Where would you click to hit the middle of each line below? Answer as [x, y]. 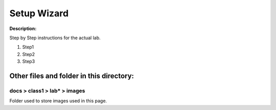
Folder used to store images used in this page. [58, 101]
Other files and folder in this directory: [72, 76]
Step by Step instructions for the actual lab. [55, 38]
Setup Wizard [39, 13]
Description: [23, 29]
